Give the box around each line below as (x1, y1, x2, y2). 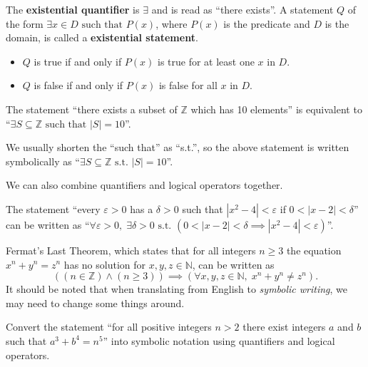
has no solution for (63, 257, 146, 272)
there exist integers (242, 319, 326, 334)
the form (6, 16, 44, 31)
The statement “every (6, 201, 101, 216)
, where (155, 16, 188, 31)
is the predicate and (223, 16, 310, 31)
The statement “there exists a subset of (6, 101, 178, 116)
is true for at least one (157, 53, 255, 68)
